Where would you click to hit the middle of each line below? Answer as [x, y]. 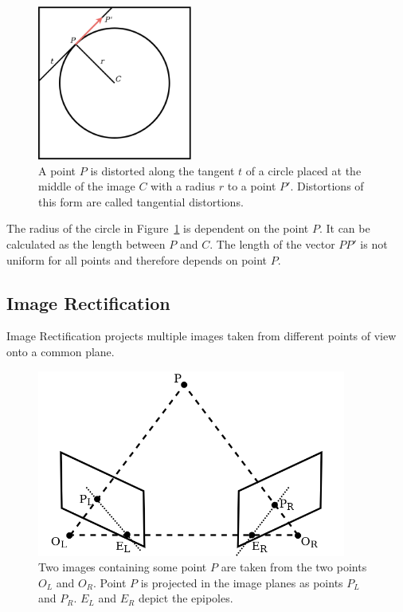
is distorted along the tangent [162, 170]
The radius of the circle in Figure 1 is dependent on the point [158, 228]
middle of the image [87, 186]
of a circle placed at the [303, 170]
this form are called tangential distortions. [141, 201]
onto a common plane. [61, 351]
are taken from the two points [294, 567]
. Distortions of [327, 186]
